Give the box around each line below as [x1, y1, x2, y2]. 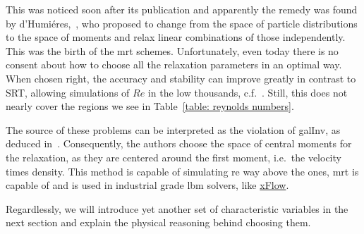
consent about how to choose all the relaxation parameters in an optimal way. [6, 57, 342, 72]
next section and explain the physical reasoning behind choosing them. [6, 215, 311, 230]
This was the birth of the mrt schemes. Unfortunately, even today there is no [6, 43, 339, 58]
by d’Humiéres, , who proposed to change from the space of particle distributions [6, 16, 358, 30]
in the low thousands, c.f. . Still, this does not [147, 85, 348, 99]
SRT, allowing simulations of [6, 85, 130, 99]
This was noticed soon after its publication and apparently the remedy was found [6, 2, 358, 16]
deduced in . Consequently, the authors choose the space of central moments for [6, 136, 352, 151]
